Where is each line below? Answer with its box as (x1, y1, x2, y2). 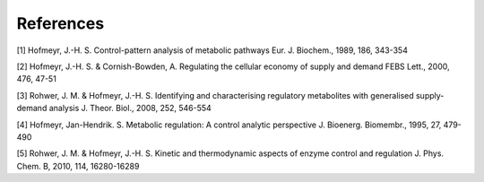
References (16, 13, 105, 33)
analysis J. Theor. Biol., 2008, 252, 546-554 (48, 103, 212, 114)
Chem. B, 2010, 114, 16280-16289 (16, 160, 140, 171)
